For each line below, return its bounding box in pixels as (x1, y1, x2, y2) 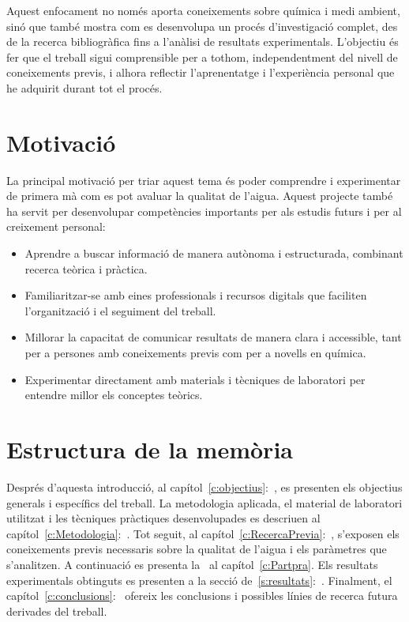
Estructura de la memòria (6, 433, 293, 465)
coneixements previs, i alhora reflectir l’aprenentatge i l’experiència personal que (6, 64, 395, 81)
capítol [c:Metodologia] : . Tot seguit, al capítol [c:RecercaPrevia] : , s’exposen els (6, 525, 400, 541)
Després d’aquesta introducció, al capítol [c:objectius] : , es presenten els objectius (6, 478, 403, 495)
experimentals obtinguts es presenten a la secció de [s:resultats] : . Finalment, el (6, 571, 392, 588)
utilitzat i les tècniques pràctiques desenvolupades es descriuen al (6, 510, 321, 526)
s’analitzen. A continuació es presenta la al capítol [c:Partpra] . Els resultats (6, 556, 378, 572)
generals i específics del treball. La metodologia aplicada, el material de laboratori (6, 494, 403, 511)
